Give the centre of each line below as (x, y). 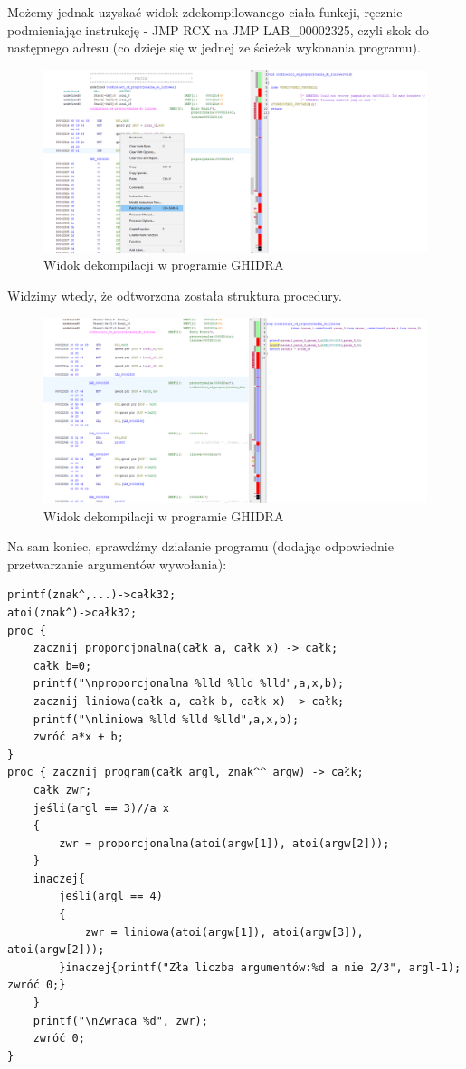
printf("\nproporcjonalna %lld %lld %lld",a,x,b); (189, 684)
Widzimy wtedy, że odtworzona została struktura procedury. (175, 296)
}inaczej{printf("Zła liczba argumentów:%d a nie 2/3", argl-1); (260, 967)
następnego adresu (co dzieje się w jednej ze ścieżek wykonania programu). (214, 48)
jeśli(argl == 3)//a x (101, 808)
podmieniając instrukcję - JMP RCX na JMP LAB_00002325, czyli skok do (218, 29)
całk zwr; (62, 790)
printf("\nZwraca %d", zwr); (120, 1021)
